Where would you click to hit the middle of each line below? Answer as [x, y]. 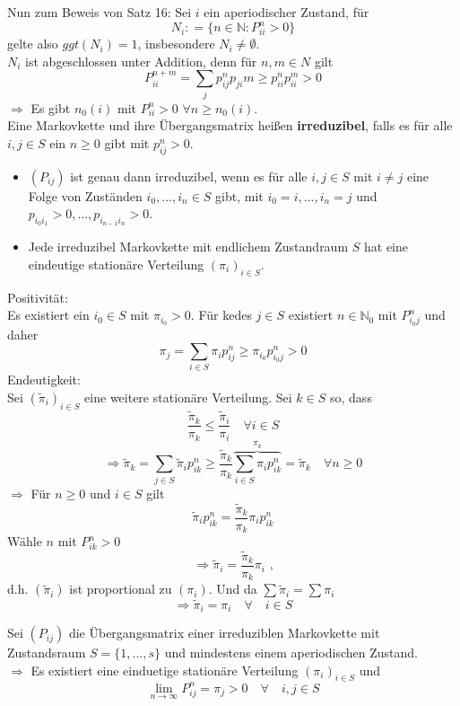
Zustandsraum [47, 653]
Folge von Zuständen [85, 195]
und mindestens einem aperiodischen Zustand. [291, 653]
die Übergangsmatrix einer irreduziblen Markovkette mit [224, 633]
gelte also [33, 44]
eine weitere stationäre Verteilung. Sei [188, 397]
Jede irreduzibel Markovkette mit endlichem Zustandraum [188, 247]
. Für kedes [221, 315]
